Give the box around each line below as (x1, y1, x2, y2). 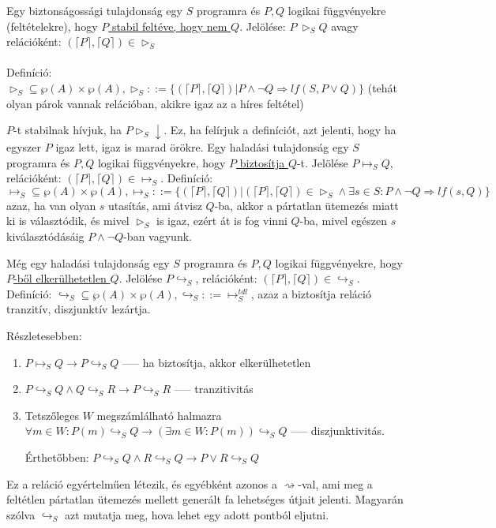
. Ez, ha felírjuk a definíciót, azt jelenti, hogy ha (163, 122, 396, 138)
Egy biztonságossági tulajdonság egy (6, 2, 182, 18)
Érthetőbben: (24, 448, 89, 465)
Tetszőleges (24, 406, 79, 423)
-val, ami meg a (298, 475, 373, 492)
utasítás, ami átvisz (108, 197, 202, 213)
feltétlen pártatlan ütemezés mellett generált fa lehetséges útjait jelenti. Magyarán (6, 491, 404, 507)
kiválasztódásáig (6, 228, 85, 245)
